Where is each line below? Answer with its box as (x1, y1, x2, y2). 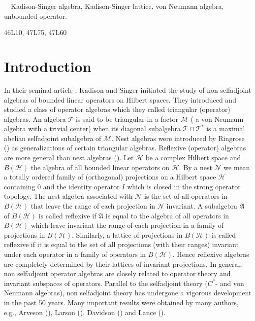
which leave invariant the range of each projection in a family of (31, 220, 224, 230)
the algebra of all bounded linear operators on (31, 162, 170, 172)
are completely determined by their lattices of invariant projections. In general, (4, 258, 242, 269)
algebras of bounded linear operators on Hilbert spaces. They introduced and (4, 94, 236, 105)
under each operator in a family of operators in (4, 249, 146, 259)
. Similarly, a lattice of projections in (72, 229, 183, 240)
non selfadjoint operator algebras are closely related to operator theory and (4, 268, 231, 279)
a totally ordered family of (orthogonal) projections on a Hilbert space (4, 172, 216, 182)
